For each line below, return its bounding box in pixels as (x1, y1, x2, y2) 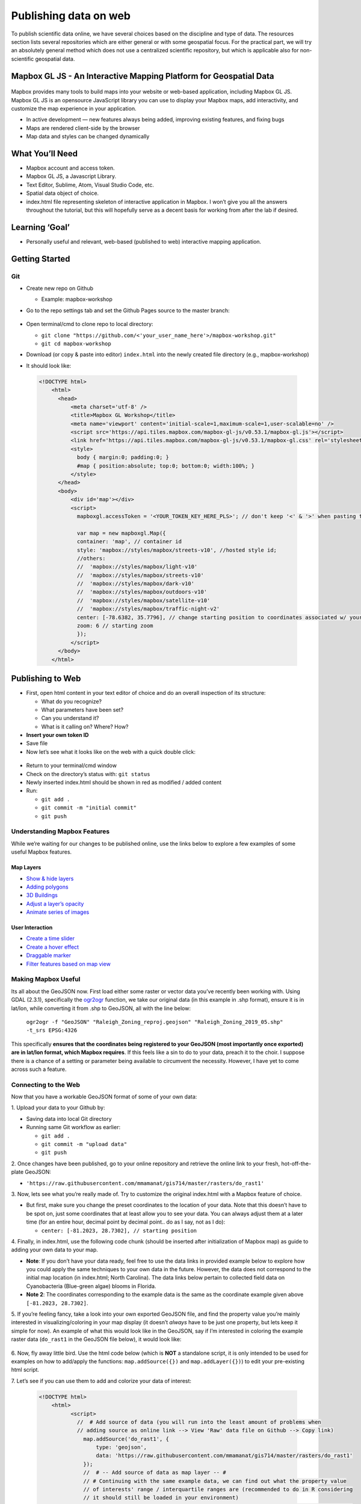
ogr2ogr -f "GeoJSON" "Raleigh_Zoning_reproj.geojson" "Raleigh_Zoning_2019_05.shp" (26, 1019, 283, 1025)
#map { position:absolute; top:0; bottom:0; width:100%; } (76, 462, 255, 469)
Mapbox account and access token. (26, 164, 115, 171)
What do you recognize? (41, 698, 102, 705)
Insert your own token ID (26, 732, 89, 739)
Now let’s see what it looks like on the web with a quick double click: (26, 748, 196, 755)
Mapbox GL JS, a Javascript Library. (26, 173, 117, 180)
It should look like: (26, 362, 72, 369)
